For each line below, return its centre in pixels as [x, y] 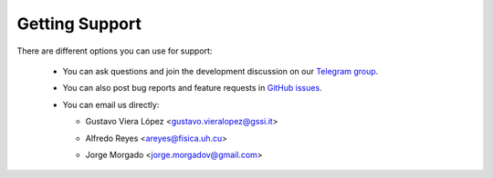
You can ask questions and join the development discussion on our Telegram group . [220, 71]
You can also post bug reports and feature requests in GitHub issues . [193, 88]
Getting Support [79, 24]
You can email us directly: [111, 104]
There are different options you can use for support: [115, 51]
